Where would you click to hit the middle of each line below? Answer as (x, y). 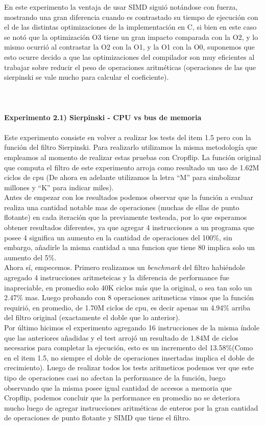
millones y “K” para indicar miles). (59, 187)
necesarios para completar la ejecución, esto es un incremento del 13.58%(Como (129, 347)
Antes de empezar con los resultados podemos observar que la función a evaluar (129, 197)
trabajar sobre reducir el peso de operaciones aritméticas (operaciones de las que (130, 67)
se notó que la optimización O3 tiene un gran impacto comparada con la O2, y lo (131, 37)
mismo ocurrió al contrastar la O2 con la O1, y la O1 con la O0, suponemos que (129, 47)
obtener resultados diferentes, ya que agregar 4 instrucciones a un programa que (129, 227)
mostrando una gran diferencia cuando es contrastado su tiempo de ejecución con (131, 17)
